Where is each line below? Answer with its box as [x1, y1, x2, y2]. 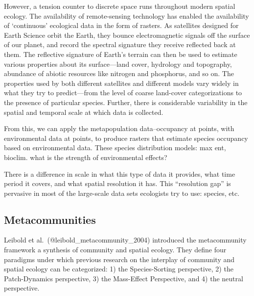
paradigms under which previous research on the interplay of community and [4, 254, 235, 264]
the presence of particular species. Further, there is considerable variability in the [4, 97, 248, 107]
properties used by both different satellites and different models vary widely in [4, 78, 239, 88]
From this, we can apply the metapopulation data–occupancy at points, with [4, 123, 234, 134]
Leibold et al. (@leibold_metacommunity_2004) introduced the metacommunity [4, 235, 247, 245]
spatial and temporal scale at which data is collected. [4, 107, 163, 117]
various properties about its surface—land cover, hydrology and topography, [4, 58, 232, 69]
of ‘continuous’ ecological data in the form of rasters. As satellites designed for [4, 20, 239, 30]
